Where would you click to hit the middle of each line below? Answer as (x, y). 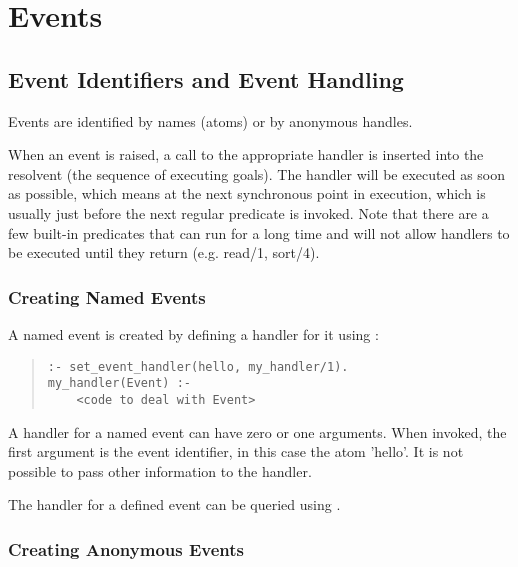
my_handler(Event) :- (119, 383)
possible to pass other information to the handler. (160, 470)
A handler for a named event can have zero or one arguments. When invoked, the (257, 431)
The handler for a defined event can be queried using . (174, 504)
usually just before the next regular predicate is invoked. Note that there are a (248, 212)
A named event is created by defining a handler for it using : (193, 333)
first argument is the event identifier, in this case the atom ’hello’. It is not (236, 451)
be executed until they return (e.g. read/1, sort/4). (164, 252)
